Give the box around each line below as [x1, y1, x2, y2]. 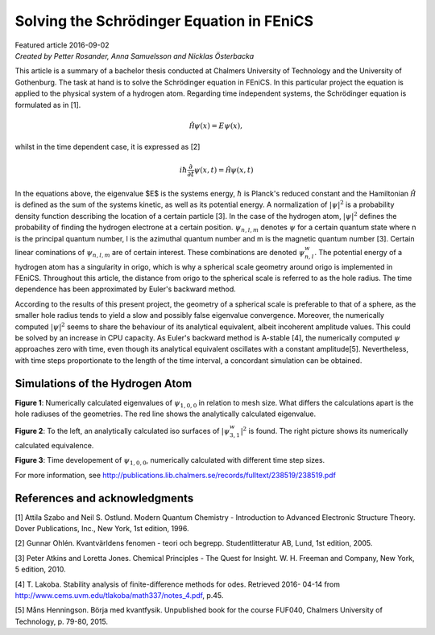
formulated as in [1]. [14, 100, 81, 109]
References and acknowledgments [14, 491, 194, 505]
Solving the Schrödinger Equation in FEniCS [14, 12, 314, 30]
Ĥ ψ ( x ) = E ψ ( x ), [188, 121, 243, 130]
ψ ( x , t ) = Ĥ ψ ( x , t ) [193, 165, 254, 175]
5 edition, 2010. [14, 564, 66, 575]
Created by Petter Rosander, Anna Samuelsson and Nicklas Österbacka [14, 51, 255, 60]
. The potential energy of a [314, 247, 403, 257]
